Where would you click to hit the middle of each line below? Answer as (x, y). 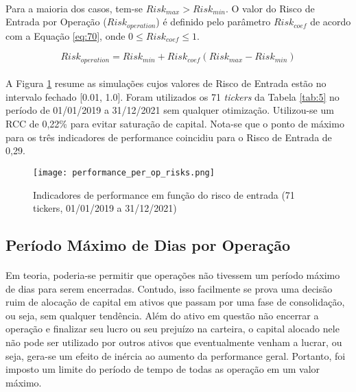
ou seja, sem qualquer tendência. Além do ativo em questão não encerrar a (162, 315)
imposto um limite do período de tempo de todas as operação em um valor (163, 369)
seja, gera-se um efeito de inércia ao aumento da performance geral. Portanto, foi (176, 355)
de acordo (331, 22)
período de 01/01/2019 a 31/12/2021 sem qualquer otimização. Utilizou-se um (170, 110)
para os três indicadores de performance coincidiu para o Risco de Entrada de (169, 137)
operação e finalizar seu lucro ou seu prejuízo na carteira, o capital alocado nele (173, 329)
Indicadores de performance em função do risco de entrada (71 (164, 194)
